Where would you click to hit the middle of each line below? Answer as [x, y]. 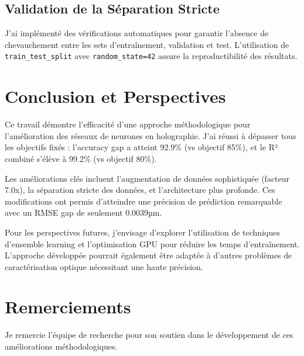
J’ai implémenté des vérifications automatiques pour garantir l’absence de [137, 33]
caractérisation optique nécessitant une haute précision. [104, 266]
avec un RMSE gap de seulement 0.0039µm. [83, 212]
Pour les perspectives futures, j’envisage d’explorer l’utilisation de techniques [142, 232]
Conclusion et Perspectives [115, 96]
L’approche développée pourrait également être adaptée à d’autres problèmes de [148, 255]
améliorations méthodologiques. [61, 346]
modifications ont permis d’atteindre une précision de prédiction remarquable [144, 201]
